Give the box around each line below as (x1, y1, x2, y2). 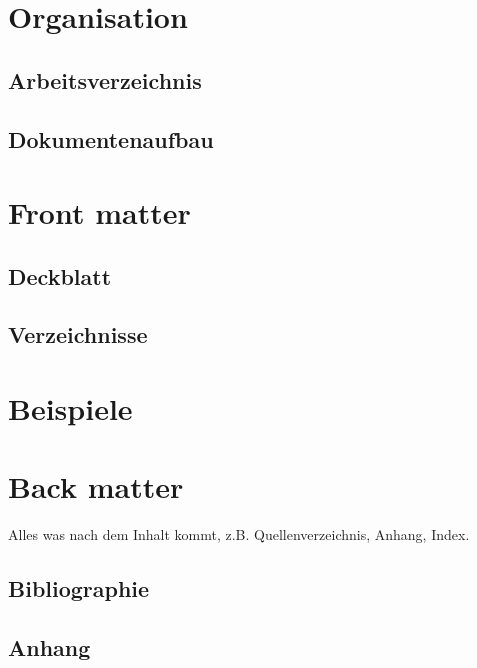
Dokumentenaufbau (8, 123, 214, 154)
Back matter (8, 466, 184, 507)
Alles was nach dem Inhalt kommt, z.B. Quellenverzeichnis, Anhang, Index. (8, 524, 470, 545)
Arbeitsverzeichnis (8, 64, 202, 95)
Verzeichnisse (8, 319, 148, 350)
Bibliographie (8, 573, 150, 604)
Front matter (8, 192, 191, 233)
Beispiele (8, 388, 133, 429)
